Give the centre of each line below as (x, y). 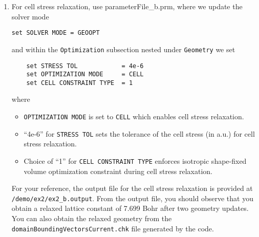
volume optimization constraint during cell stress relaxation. (118, 171)
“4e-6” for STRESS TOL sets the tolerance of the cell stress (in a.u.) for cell (139, 133)
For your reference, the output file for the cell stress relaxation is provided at (132, 188)
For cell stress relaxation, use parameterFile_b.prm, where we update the (127, 6)
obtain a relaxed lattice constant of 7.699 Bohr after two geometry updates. (130, 208)
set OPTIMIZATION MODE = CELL (85, 74)
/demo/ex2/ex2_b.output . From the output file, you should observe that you (132, 198)
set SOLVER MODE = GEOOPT (56, 33)
